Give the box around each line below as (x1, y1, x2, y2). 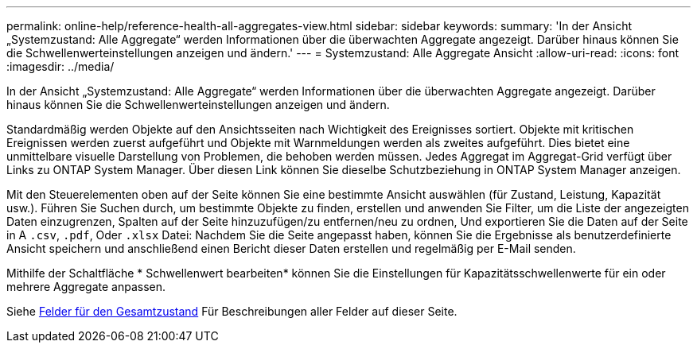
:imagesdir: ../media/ (6, 60, 115, 73)
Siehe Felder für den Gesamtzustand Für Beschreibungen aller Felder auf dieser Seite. (6, 304, 458, 318)
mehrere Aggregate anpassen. (6, 280, 166, 293)
